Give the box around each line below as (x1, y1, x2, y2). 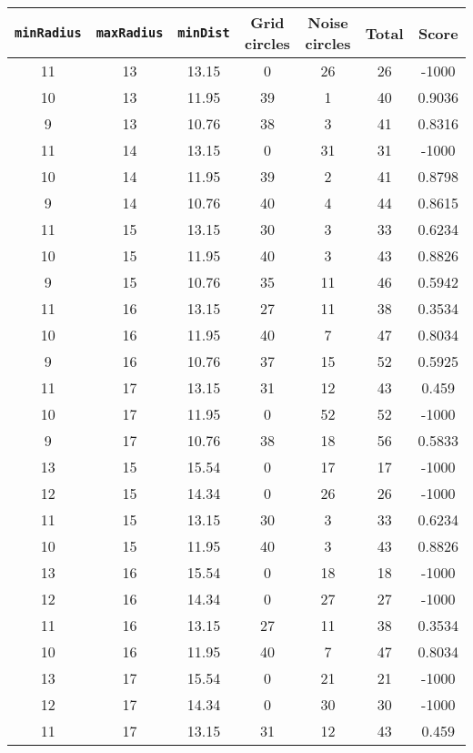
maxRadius (96, 25, 164, 40)
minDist (177, 25, 230, 40)
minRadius (15, 25, 82, 40)
